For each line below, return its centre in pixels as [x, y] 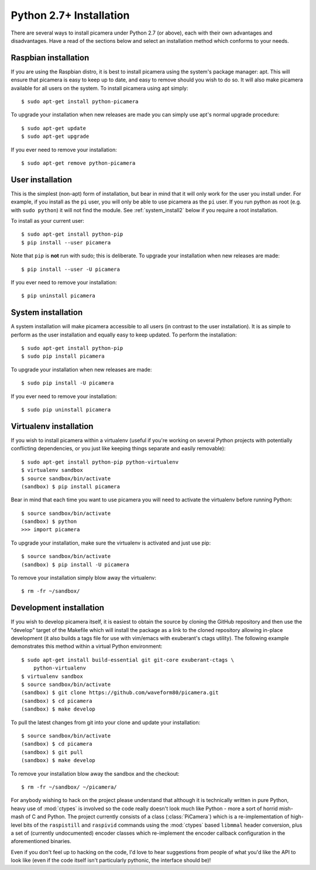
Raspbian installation [50, 58]
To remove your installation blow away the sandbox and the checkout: [95, 773]
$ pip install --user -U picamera [71, 269]
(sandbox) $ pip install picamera [71, 486]
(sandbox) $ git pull [52, 752]
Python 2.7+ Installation [70, 15]
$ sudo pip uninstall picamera [66, 410]
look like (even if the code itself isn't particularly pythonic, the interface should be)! [111, 860]
